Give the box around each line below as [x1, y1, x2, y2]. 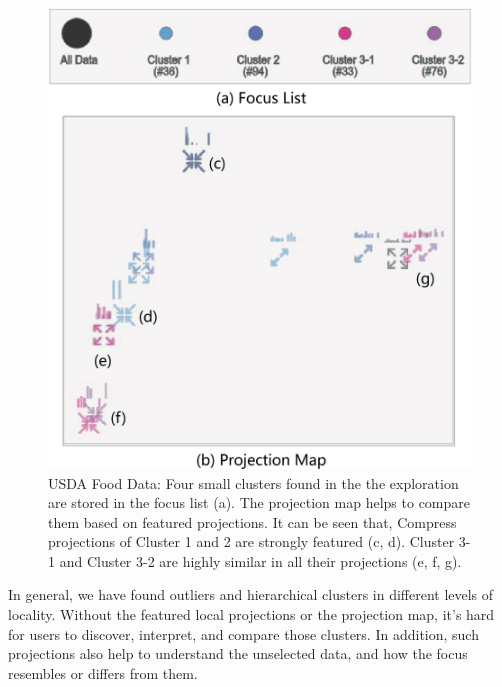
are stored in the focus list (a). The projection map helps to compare [48, 492, 471, 513]
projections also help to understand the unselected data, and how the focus [8, 643, 468, 664]
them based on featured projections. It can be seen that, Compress [48, 511, 457, 532]
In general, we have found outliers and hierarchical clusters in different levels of [8, 584, 494, 605]
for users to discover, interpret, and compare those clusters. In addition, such [8, 623, 479, 644]
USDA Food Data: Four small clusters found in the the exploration [48, 472, 459, 493]
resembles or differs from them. [8, 662, 198, 683]
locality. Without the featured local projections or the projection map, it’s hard [8, 604, 495, 625]
